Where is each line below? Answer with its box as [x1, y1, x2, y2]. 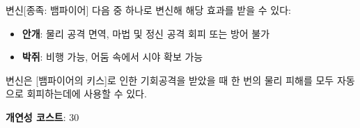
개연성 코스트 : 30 [6, 109, 79, 124]
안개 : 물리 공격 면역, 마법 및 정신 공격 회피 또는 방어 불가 [22, 26, 270, 40]
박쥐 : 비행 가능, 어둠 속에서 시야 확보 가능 [22, 49, 203, 64]
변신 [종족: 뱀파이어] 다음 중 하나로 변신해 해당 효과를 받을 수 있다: [6, 3, 291, 17]
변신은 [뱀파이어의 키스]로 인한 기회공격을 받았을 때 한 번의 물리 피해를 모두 [6, 72, 334, 87]
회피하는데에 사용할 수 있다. [26, 86, 147, 101]
